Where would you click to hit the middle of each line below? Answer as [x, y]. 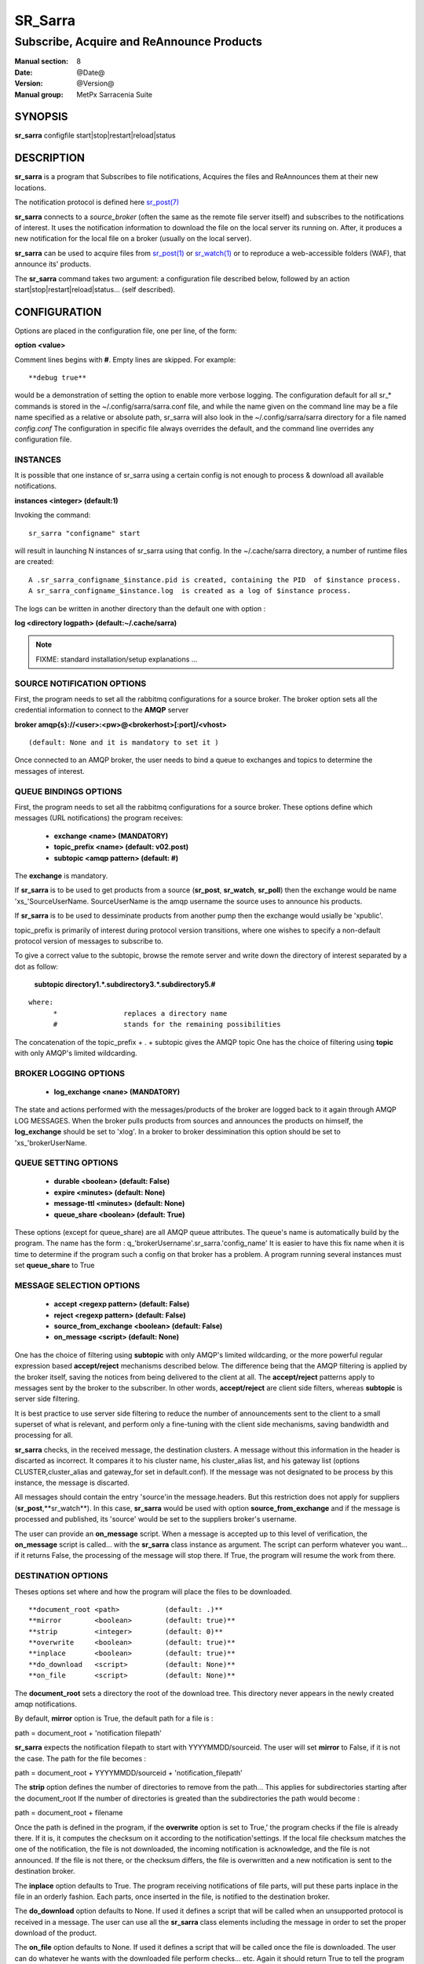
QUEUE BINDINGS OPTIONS [68, 791]
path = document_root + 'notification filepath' [88, 1733]
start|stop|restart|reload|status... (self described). [95, 289]
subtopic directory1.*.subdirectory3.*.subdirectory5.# [125, 984]
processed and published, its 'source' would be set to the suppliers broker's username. [156, 1519]
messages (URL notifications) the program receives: [99, 818]
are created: [34, 562]
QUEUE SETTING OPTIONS [66, 1163]
